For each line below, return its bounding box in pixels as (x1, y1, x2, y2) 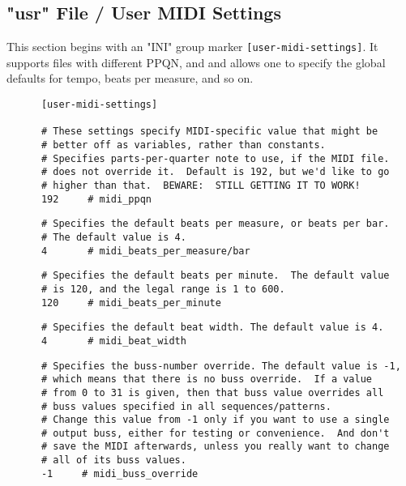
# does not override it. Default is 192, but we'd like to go (41, 166, 390, 178)
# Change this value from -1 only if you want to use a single (41, 414, 390, 426)
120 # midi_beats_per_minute (41, 296, 221, 309)
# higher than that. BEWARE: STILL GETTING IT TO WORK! (41, 179, 361, 191)
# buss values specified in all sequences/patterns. (41, 400, 331, 412)
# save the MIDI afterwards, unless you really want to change (41, 441, 390, 453)
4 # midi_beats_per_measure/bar (41, 245, 250, 257)
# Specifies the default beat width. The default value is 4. (41, 322, 384, 334)
